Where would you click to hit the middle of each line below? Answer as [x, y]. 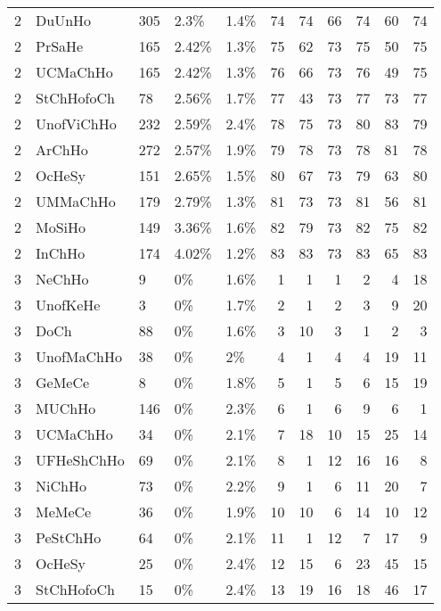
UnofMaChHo [79, 356]
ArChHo [62, 149]
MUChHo [66, 408]
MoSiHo [61, 227]
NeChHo [62, 279]
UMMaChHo [76, 201]
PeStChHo [69, 537]
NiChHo [61, 486]
